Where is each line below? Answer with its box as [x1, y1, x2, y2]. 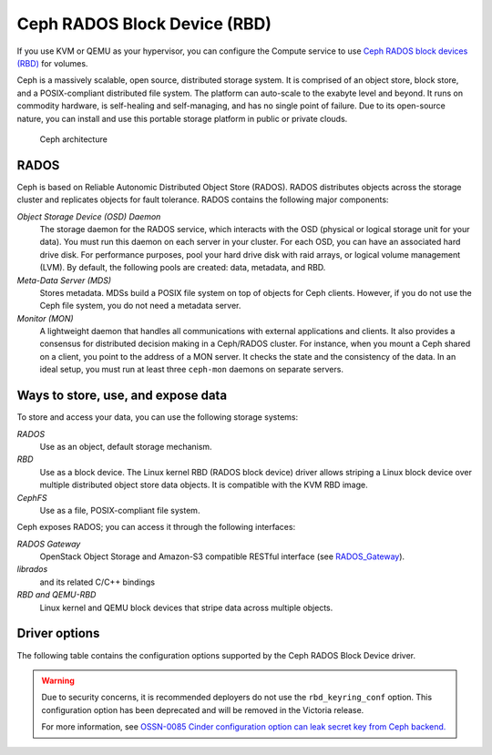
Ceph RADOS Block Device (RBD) [16, 14, 272, 34]
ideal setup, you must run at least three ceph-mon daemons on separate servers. [39, 364, 343, 375]
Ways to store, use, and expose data [16, 388, 228, 403]
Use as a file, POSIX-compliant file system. [39, 505, 200, 515]
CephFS [16, 492, 47, 503]
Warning [41, 675, 75, 686]
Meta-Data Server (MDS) [16, 274, 112, 286]
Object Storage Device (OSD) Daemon [16, 210, 161, 222]
